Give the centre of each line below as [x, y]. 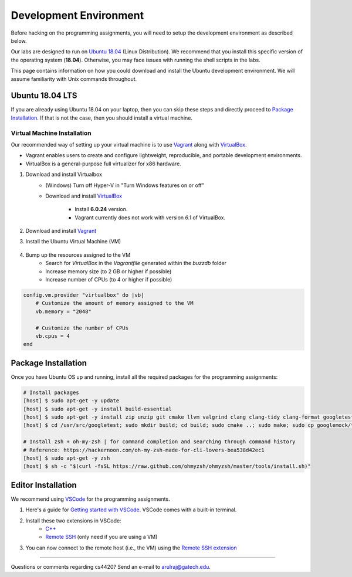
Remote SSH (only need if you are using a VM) [101, 537]
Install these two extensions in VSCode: [73, 520]
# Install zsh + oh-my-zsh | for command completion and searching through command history [159, 442]
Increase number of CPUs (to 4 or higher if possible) [109, 280]
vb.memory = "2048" [64, 311]
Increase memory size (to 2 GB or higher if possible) [109, 271]
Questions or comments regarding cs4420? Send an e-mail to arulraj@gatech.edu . [111, 567]
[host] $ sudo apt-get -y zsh [67, 458]
